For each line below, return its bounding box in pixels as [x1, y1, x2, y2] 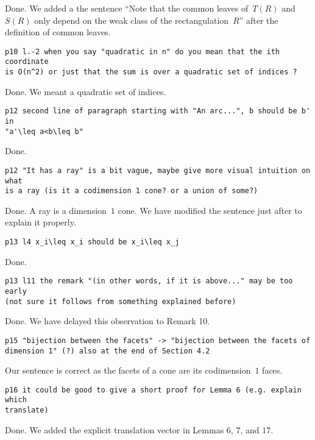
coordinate [5, 57, 49, 66]
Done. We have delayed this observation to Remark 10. [5, 314, 210, 327]
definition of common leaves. [5, 26, 111, 38]
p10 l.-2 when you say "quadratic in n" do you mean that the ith [5, 47, 280, 56]
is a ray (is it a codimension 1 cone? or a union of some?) [5, 186, 258, 196]
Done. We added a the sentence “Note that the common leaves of [5, 2, 249, 14]
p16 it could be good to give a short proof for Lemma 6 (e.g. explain [5, 385, 302, 394]
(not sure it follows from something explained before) [5, 297, 236, 306]
